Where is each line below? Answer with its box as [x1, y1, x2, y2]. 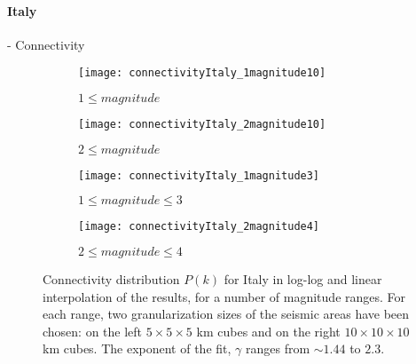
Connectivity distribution [43, 270, 180, 289]
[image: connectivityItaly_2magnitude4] [78, 220, 320, 233]
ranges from [246, 339, 310, 358]
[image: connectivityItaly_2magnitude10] [78, 118, 326, 131]
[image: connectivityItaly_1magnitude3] [78, 169, 320, 182]
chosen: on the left [43, 321, 143, 340]
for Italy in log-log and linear [224, 270, 382, 289]
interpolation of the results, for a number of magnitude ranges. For [43, 287, 406, 305]
